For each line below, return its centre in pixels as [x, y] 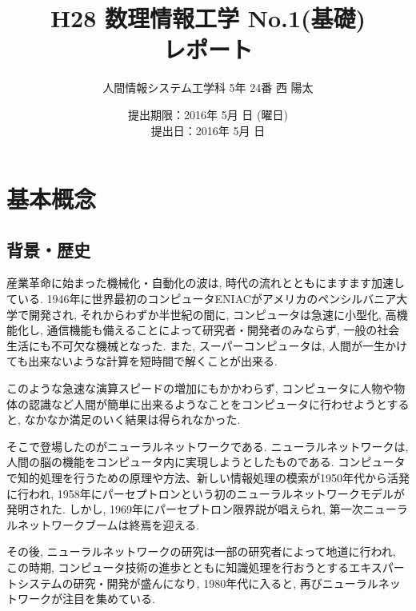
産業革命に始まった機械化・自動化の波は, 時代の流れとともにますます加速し [206, 283]
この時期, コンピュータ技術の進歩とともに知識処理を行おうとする [178, 567]
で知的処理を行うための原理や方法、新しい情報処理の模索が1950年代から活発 [208, 478]
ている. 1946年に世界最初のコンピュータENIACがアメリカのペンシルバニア [202, 299]
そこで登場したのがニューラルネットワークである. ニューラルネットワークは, [208, 446]
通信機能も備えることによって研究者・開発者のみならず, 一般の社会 [223, 330]
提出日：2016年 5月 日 [208, 130]
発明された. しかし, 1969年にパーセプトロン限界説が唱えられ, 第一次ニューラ [207, 509]
